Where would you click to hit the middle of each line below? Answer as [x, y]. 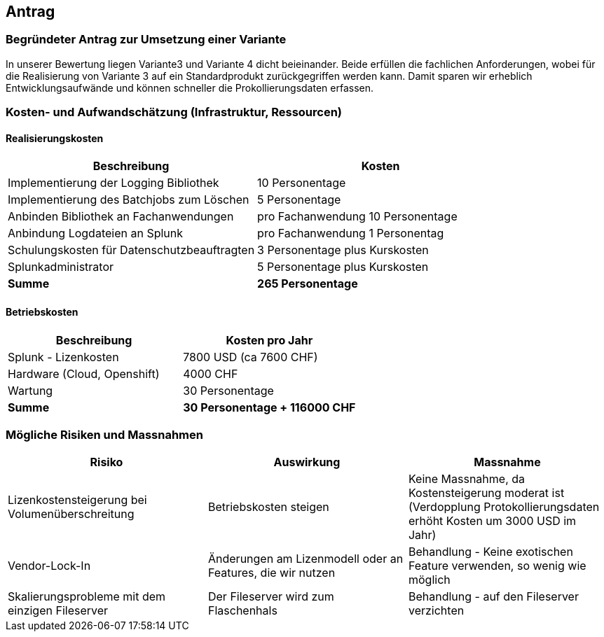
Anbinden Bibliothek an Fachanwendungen [121, 217]
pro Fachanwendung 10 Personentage [357, 217]
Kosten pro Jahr [269, 340]
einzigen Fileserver [58, 611]
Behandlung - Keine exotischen [490, 552]
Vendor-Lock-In [49, 566]
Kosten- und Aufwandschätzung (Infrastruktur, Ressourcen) [174, 112]
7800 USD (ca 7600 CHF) [250, 357]
